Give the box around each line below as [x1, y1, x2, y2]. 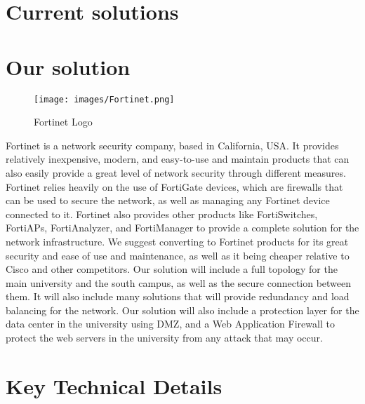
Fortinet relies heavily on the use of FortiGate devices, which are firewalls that [6, 179, 343, 194]
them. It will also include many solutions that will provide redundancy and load [6, 289, 350, 304]
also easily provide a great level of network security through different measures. [6, 165, 346, 180]
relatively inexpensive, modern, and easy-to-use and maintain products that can [6, 151, 350, 166]
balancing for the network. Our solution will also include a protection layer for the [6, 302, 359, 317]
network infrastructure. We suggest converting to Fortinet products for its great [6, 234, 349, 248]
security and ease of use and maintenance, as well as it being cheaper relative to [6, 248, 350, 262]
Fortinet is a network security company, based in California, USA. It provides [6, 137, 339, 152]
